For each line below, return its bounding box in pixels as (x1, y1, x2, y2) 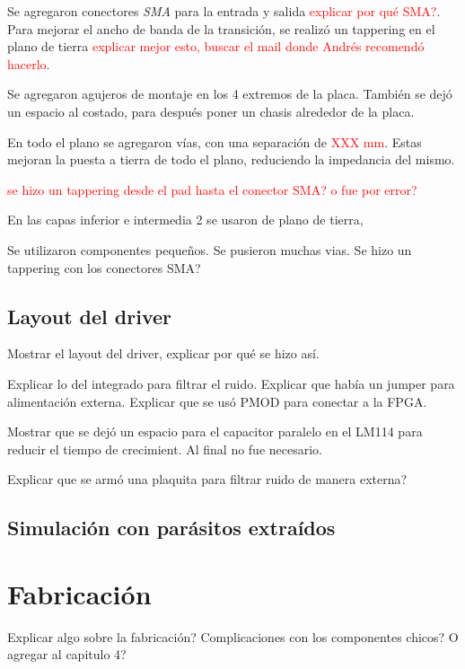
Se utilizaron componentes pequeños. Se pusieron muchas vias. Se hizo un (7, 240, 412, 259)
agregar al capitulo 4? (7, 645, 127, 664)
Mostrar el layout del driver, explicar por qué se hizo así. (7, 344, 320, 363)
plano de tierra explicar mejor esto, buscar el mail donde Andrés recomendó (7, 37, 425, 56)
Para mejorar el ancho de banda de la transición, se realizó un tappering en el (7, 19, 435, 38)
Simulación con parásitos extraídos (7, 514, 336, 541)
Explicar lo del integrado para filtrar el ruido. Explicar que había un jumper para (7, 374, 455, 392)
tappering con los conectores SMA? (7, 258, 201, 277)
